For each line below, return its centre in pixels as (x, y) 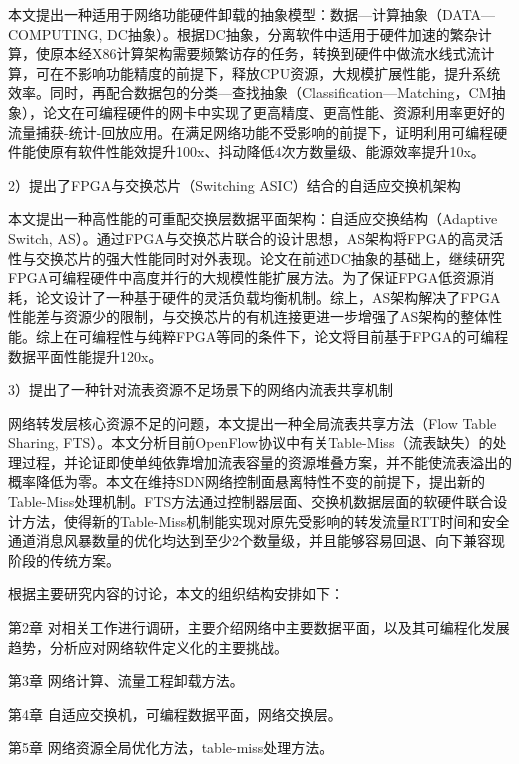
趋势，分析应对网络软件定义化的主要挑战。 (148, 646)
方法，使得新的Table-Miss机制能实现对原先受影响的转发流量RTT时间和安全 (265, 520)
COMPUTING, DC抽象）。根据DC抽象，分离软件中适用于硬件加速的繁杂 (243, 33)
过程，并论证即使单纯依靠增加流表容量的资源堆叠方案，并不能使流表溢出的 (266, 461)
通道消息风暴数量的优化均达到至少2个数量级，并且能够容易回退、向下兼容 (249, 540)
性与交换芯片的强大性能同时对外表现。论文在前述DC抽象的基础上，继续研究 (256, 257)
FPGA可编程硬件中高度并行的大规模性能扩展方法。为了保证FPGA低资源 (244, 277)
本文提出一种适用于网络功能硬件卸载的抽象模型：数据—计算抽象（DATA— (252, 14)
